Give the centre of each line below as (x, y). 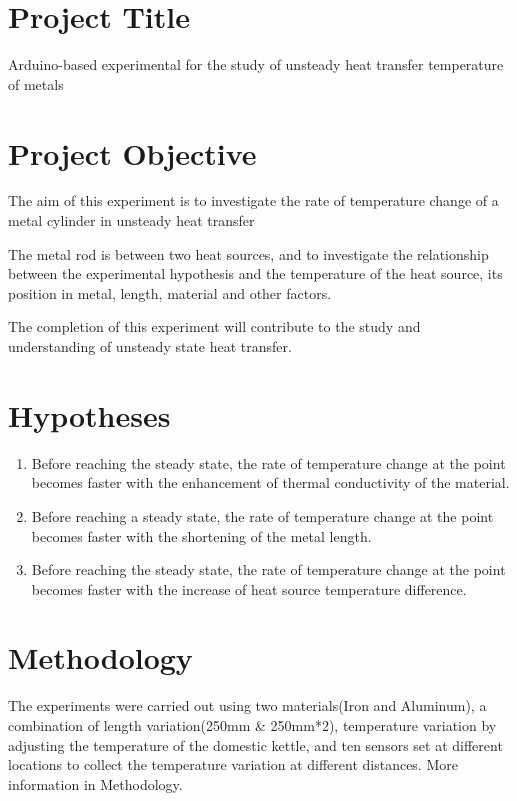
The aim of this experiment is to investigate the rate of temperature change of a (253, 200)
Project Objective (132, 152)
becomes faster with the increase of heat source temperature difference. (249, 588)
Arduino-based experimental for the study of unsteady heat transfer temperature (256, 64)
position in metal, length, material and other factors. (170, 292)
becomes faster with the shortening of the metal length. (201, 535)
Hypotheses (89, 414)
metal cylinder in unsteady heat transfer (131, 220)
